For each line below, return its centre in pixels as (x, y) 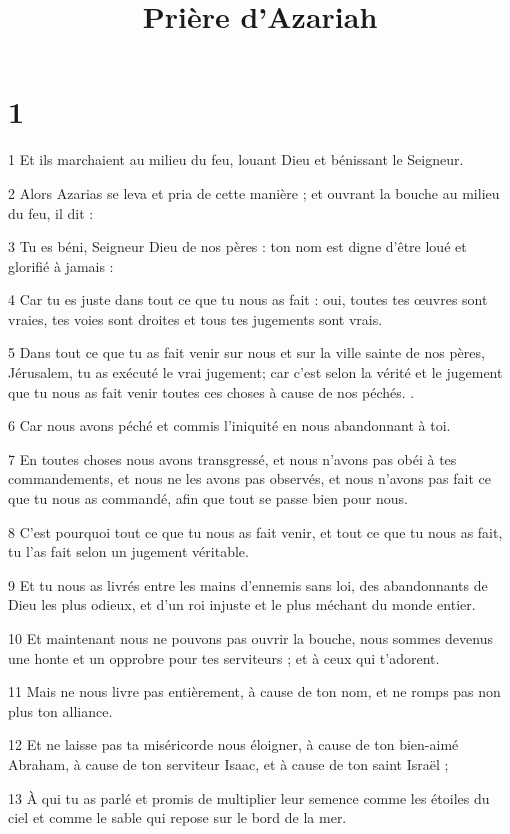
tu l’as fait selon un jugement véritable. (128, 551)
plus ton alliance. (60, 710)
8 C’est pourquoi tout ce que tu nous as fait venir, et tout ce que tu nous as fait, (255, 531)
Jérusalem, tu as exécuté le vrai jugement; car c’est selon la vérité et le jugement (255, 372)
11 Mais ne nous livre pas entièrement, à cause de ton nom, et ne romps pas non (254, 691)
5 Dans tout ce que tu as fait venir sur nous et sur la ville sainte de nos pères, (246, 352)
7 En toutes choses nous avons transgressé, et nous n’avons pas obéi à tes (232, 458)
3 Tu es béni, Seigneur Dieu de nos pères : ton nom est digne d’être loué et (237, 246)
